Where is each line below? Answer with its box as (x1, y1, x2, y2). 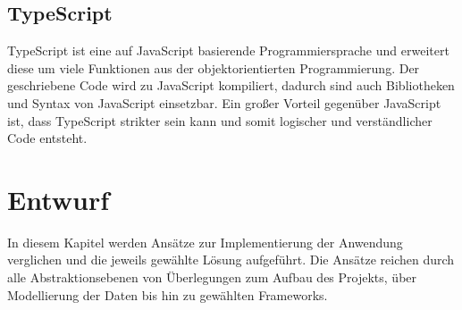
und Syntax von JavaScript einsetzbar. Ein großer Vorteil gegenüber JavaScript (7, 93, 441, 112)
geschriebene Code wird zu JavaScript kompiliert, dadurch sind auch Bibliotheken (7, 76, 455, 95)
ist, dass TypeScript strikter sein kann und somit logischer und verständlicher (7, 111, 433, 130)
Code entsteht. (7, 129, 88, 147)
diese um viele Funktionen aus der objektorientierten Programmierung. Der (7, 58, 420, 77)
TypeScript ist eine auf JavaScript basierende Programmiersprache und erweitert (7, 41, 449, 60)
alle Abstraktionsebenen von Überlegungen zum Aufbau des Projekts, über (7, 268, 417, 287)
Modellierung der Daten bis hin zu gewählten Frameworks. (7, 285, 328, 304)
